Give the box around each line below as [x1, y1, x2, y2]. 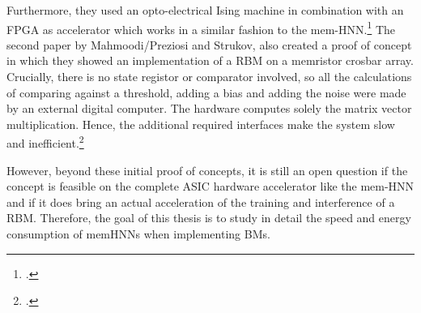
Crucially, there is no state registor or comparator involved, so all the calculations [6, 68, 412, 85]
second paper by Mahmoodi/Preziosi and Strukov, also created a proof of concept [6, 36, 412, 53]
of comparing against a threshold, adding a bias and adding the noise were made [6, 84, 406, 101]
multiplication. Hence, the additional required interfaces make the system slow [6, 115, 395, 132]
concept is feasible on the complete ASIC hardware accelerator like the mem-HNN [6, 178, 415, 195]
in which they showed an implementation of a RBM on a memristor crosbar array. [6, 52, 414, 69]
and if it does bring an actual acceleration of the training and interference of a [6, 193, 395, 210]
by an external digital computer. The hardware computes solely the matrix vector [6, 100, 412, 117]
